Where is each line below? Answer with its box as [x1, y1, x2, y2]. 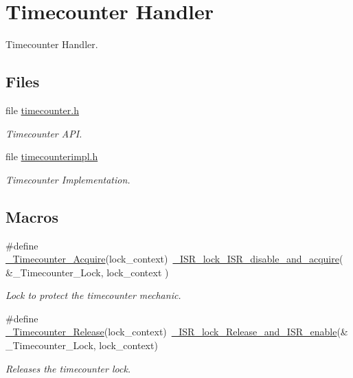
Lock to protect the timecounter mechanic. [5, 288, 181, 302]
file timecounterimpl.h [5, 149, 98, 164]
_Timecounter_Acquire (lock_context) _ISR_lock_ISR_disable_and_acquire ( [5, 252, 343, 266]
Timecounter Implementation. [5, 172, 130, 186]
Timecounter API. [5, 126, 82, 140]
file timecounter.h [5, 102, 79, 117]
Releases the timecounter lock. [5, 361, 131, 375]
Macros [5, 205, 58, 227]
